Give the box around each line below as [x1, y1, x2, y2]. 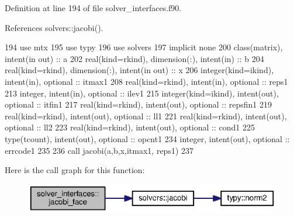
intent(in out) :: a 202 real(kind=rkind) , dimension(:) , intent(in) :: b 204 [5, 52, 264, 64]
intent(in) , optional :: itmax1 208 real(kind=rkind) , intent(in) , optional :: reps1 [5, 75, 288, 87]
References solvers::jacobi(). [5, 21, 103, 33]
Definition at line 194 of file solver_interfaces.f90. [5, 2, 182, 13]
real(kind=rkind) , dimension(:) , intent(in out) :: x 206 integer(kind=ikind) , [5, 64, 274, 76]
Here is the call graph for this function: [5, 164, 145, 176]
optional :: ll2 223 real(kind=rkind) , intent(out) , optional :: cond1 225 [5, 121, 255, 133]
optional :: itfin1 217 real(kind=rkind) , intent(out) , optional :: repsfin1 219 [5, 98, 272, 111]
